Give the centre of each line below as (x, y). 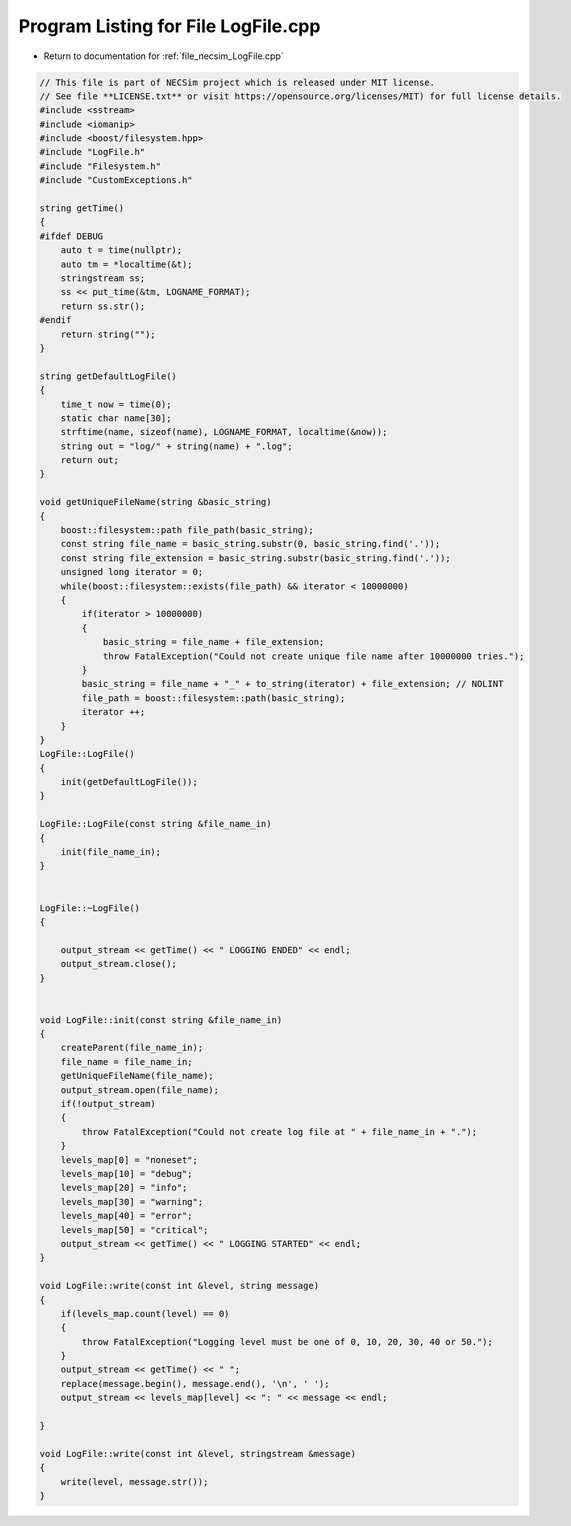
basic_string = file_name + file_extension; (213, 642)
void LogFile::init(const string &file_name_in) (161, 1019)
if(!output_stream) (108, 1104)
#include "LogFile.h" (92, 152)
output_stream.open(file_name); (140, 1089)
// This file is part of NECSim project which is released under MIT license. (237, 82)
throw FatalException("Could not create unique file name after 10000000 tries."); (313, 656)
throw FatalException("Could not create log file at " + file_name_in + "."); (279, 1131)
